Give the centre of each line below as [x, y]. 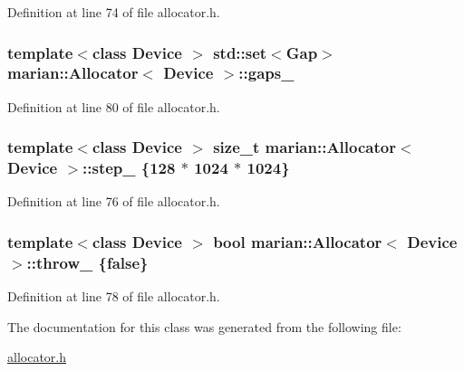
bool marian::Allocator [298, 241]
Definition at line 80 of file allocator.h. [114, 106]
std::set [240, 52]
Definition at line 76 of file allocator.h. [114, 201]
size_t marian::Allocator [304, 147]
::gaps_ [266, 73]
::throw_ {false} [87, 262]
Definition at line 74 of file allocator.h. [114, 12]
